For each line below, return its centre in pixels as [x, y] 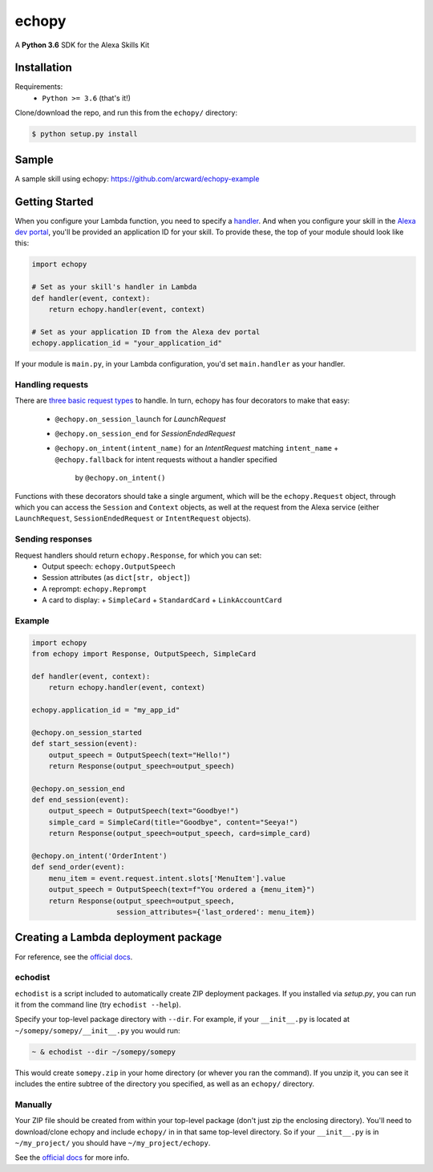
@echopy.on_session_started [87, 732]
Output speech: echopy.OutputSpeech [109, 566]
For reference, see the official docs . [74, 957]
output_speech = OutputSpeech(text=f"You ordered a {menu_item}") [182, 890]
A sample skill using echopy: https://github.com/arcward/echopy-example [137, 178]
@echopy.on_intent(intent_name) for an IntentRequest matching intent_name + [197, 448]
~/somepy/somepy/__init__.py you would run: [97, 1030]
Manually [33, 1105]
